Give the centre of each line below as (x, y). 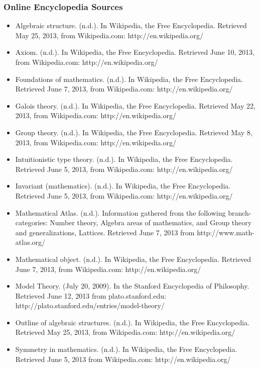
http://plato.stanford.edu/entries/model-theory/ (90, 305)
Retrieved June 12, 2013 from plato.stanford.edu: (91, 295)
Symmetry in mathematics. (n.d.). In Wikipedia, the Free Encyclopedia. (126, 349)
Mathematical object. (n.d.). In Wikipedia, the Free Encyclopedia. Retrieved (133, 259)
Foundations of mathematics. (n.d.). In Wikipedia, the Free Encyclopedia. (129, 79)
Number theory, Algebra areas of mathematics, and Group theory (151, 222)
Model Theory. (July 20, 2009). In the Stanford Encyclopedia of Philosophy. (132, 286)
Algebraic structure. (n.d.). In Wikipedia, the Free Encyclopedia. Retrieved (131, 25)
